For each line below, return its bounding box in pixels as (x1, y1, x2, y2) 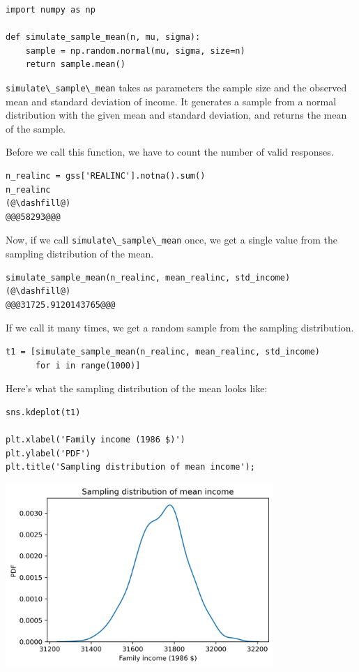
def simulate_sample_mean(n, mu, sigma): (6, 32, 201, 43)
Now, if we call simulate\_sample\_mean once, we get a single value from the (6, 232, 338, 247)
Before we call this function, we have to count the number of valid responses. (6, 144, 334, 159)
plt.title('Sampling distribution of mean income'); (6, 462, 255, 472)
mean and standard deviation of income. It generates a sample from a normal (6, 94, 337, 108)
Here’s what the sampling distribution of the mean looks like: (6, 381, 268, 396)
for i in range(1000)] (35, 360, 141, 371)
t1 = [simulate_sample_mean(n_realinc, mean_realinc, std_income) (6, 347, 321, 357)
